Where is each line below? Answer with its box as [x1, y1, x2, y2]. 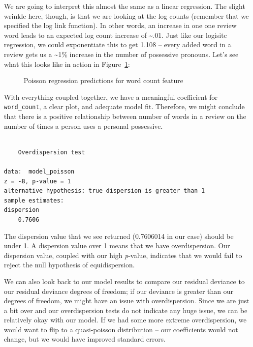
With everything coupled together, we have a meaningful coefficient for [4, 91, 218, 102]
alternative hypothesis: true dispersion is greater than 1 [4, 187, 205, 195]
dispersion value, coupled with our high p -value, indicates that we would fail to [4, 250, 242, 260]
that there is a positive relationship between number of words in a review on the [4, 111, 247, 121]
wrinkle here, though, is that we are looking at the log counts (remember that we [4, 10, 249, 21]
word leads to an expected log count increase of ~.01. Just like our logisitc [4, 29, 227, 40]
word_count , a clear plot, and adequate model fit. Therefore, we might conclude [4, 101, 245, 112]
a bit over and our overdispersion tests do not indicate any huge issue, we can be [4, 305, 248, 315]
